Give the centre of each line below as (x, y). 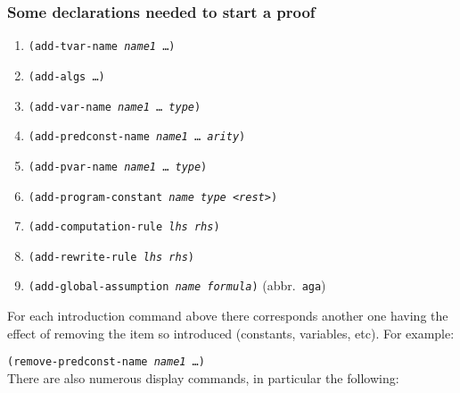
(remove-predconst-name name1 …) (106, 362)
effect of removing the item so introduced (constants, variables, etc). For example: (231, 333)
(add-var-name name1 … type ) (115, 107)
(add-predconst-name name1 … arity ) (137, 137)
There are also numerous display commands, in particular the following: (203, 377)
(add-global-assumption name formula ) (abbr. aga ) (177, 285)
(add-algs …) (66, 76)
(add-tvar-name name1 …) (102, 47)
